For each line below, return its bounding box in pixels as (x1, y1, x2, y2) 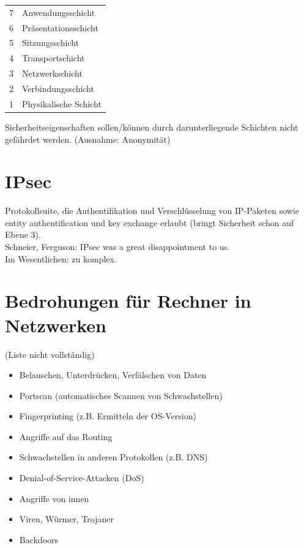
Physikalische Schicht (22, 97, 102, 110)
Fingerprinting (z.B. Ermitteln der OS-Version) (19, 409, 196, 422)
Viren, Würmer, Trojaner (19, 512, 114, 525)
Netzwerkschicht (22, 67, 83, 80)
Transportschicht (22, 51, 85, 64)
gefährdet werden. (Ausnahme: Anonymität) (5, 132, 171, 145)
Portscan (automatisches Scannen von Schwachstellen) (19, 389, 223, 401)
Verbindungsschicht (22, 82, 95, 94)
